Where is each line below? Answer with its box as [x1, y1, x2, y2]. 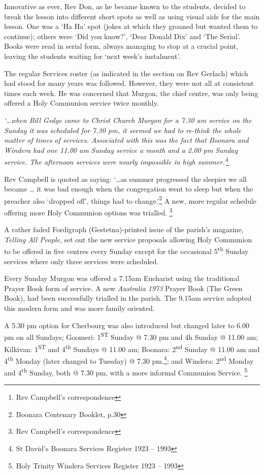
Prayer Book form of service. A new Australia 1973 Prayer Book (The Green [4, 282, 243, 293]
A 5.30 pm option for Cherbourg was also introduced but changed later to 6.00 [4, 320, 249, 330]
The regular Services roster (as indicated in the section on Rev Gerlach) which [4, 68, 248, 78]
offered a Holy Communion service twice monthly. [4, 98, 159, 108]
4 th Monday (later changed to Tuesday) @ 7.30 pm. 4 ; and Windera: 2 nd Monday [4, 354, 254, 366]
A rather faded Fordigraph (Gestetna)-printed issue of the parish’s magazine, [4, 224, 244, 235]
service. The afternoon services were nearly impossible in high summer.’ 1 [4, 155, 229, 167]
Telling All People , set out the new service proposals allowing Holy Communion [4, 234, 252, 244]
